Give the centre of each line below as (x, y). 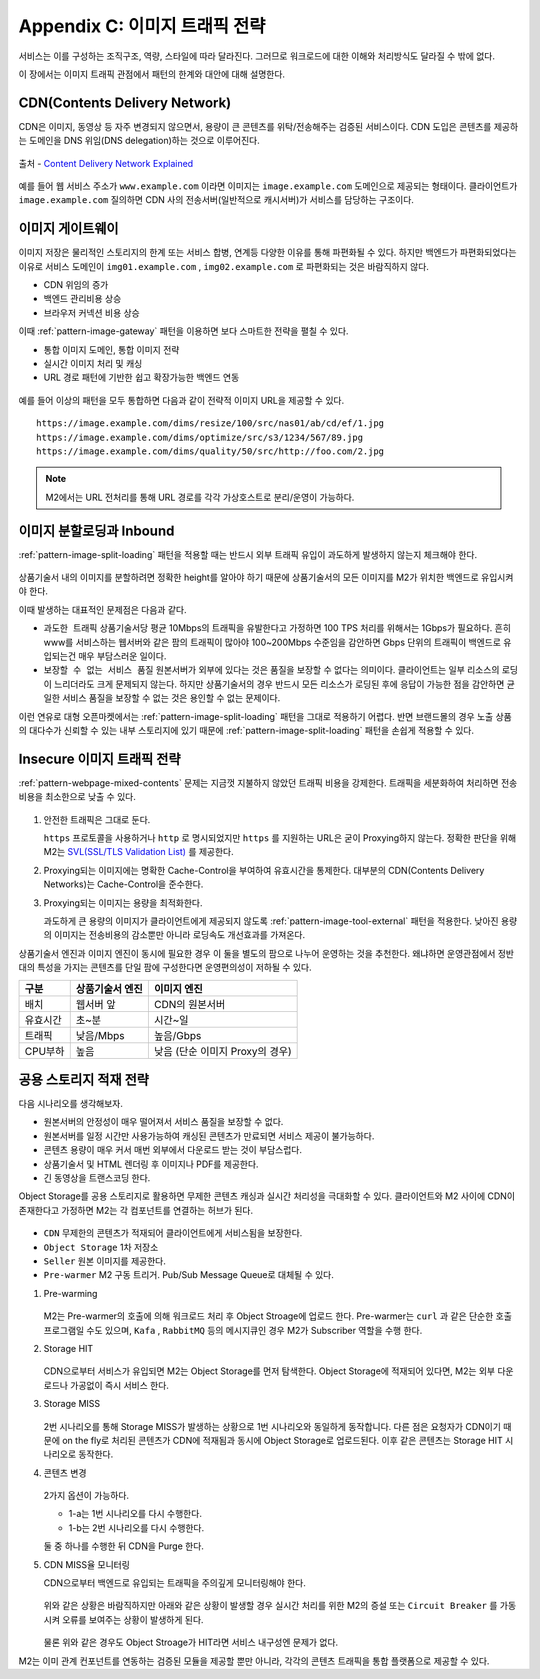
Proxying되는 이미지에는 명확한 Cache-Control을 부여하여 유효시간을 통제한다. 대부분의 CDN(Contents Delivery (264, 870)
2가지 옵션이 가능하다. (86, 1496)
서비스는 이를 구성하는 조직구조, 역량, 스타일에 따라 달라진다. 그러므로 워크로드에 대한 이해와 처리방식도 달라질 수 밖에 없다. (256, 56)
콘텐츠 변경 (65, 1472)
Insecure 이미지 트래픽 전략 (99, 758)
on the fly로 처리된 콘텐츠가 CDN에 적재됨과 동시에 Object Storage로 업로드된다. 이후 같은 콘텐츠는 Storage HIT (282, 1440)
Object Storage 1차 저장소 (101, 1247)
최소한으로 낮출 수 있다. (91, 797)
